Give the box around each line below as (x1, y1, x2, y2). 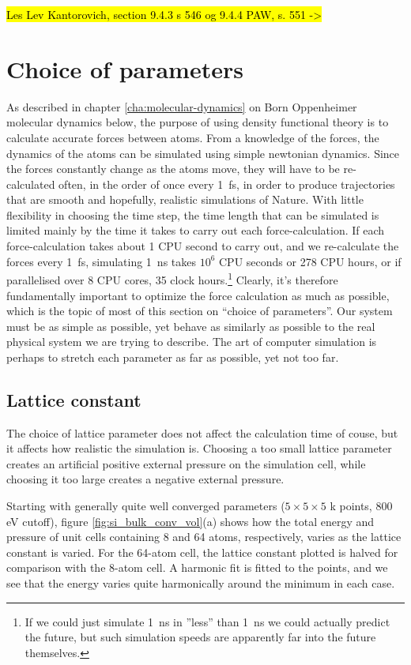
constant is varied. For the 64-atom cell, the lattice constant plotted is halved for (6, 543, 398, 560)
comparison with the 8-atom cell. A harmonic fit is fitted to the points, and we (6, 559, 388, 576)
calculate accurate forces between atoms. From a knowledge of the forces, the (6, 129, 379, 145)
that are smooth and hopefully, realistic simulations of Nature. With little (6, 191, 364, 208)
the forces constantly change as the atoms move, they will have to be (6, 160, 340, 177)
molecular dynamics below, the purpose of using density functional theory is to (6, 114, 389, 130)
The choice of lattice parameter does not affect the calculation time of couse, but (6, 424, 398, 441)
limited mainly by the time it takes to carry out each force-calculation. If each (6, 222, 385, 239)
